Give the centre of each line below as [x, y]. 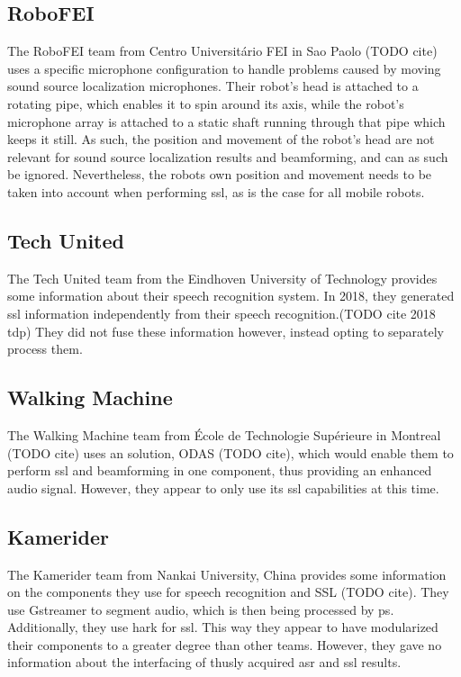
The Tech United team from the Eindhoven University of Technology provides [222, 278]
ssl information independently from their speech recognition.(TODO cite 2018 [221, 313]
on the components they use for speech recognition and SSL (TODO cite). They [228, 592]
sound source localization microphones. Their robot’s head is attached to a [213, 86]
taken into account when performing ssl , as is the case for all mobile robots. [216, 191]
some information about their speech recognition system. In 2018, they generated [231, 296]
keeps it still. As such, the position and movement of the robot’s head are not [221, 139]
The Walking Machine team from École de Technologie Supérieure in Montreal [224, 434]
